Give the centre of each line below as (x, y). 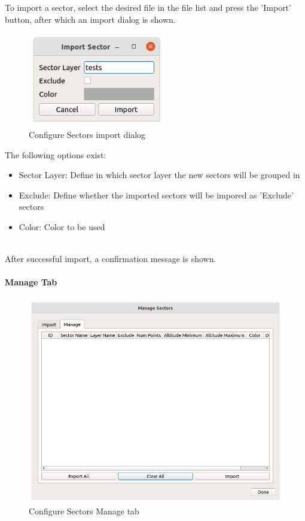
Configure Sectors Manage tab (84, 511)
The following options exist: (56, 154)
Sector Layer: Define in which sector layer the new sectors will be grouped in (159, 175)
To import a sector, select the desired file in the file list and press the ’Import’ (148, 7)
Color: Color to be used (62, 226)
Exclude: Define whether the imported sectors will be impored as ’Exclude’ (156, 195)
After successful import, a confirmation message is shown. (111, 259)
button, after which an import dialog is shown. (90, 19)
